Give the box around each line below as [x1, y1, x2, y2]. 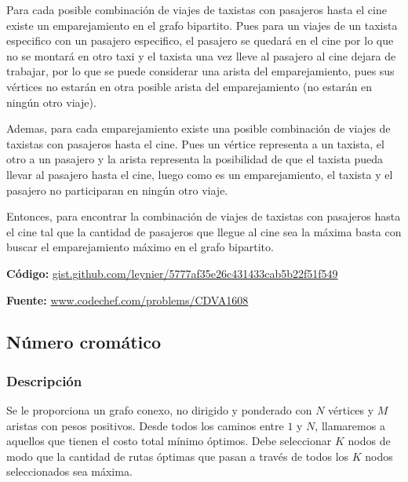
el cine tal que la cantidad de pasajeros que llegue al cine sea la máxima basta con [6, 223, 402, 239]
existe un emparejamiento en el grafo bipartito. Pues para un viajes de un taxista [6, 16, 398, 33]
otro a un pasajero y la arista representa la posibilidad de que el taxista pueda [6, 151, 384, 167]
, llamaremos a [315, 417, 385, 433]
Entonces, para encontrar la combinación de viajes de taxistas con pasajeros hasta [6, 208, 401, 225]
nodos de [348, 433, 391, 449]
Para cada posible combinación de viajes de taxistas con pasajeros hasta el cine [6, 2, 387, 17]
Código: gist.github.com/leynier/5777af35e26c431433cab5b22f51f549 [6, 265, 338, 281]
